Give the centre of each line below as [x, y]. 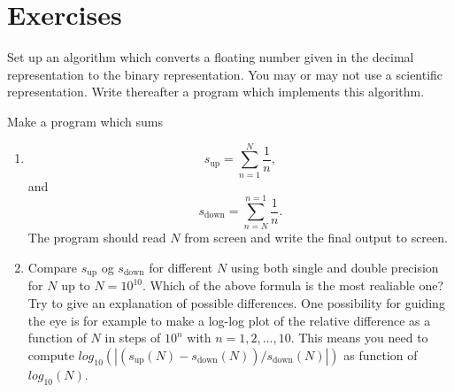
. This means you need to [359, 338]
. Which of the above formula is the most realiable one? [293, 285]
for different [181, 267]
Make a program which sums [85, 121]
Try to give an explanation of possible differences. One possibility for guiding [236, 302]
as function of [381, 354]
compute [51, 354]
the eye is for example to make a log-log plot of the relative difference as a [229, 320]
